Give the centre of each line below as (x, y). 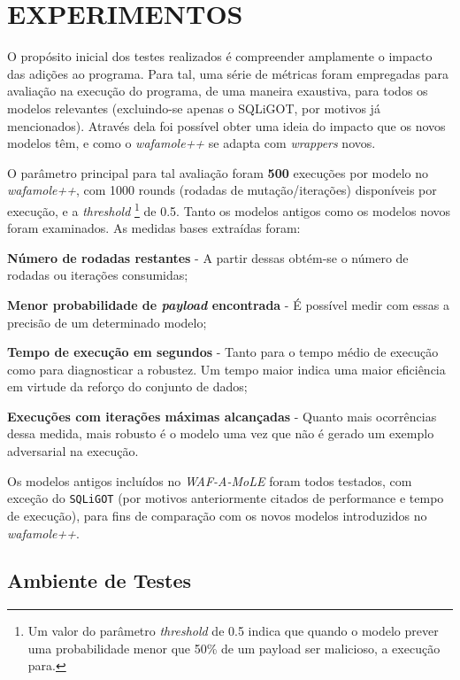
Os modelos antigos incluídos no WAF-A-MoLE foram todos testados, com (210, 480)
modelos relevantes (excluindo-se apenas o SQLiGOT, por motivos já (194, 108)
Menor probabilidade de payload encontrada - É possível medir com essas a (228, 304)
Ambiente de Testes (100, 580)
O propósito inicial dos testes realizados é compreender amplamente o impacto (220, 56)
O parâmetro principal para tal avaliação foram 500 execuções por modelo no (218, 172)
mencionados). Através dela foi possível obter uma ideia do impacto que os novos (226, 125)
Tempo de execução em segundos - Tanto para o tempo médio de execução (223, 352)
